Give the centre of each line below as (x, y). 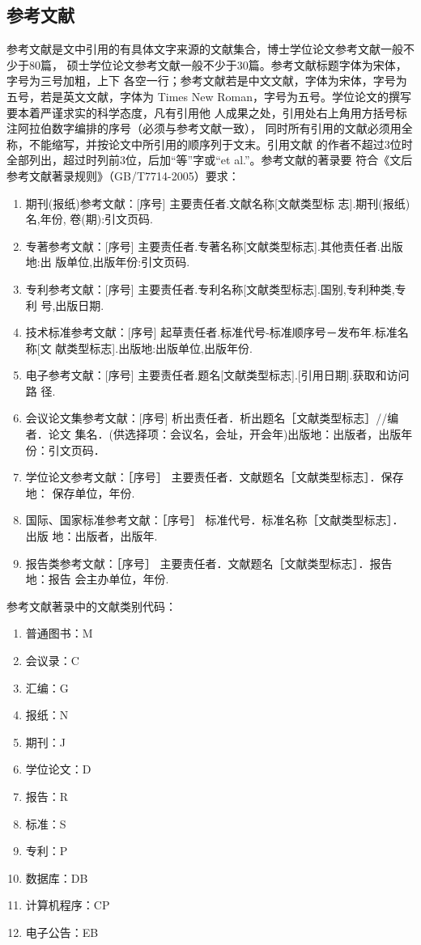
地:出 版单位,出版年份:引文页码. (108, 262)
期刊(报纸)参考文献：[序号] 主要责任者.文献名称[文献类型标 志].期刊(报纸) (218, 203)
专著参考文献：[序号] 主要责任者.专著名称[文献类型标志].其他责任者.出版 (214, 246)
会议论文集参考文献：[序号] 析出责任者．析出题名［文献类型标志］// (206, 418)
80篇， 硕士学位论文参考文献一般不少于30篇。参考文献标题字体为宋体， (218, 64)
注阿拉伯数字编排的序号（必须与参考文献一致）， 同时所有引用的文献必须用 (204, 128)
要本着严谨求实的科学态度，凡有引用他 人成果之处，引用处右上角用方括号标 (207, 112)
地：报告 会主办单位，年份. (97, 579)
